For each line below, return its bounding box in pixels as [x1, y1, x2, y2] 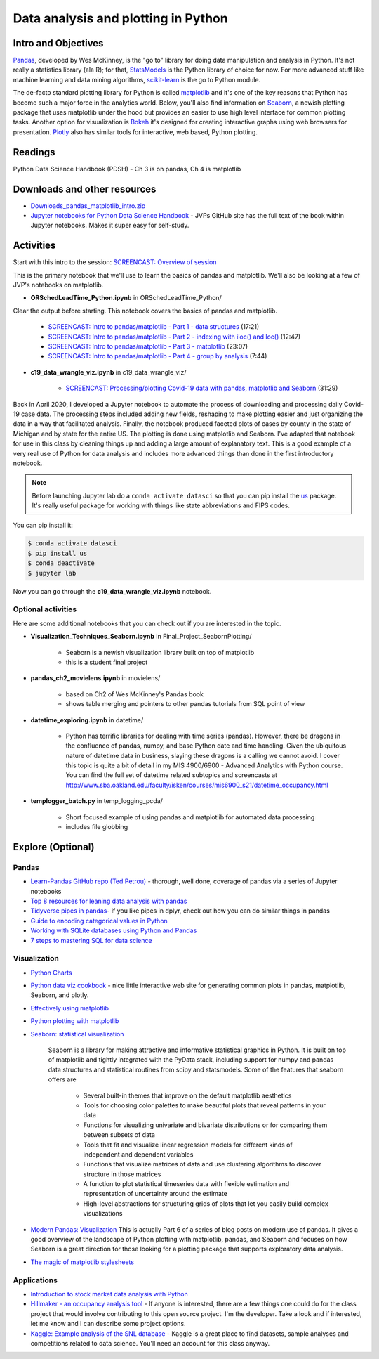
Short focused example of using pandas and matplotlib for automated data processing [65, 812, 315, 821]
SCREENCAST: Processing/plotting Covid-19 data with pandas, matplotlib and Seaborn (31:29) [65, 384, 338, 393]
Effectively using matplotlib [30, 1003, 109, 1012]
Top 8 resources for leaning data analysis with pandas [30, 897, 187, 905]
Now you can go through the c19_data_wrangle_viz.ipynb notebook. [13, 587, 212, 595]
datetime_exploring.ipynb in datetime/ [30, 715, 144, 724]
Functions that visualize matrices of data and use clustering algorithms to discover [83, 1160, 322, 1169]
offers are [48, 1075, 77, 1084]
